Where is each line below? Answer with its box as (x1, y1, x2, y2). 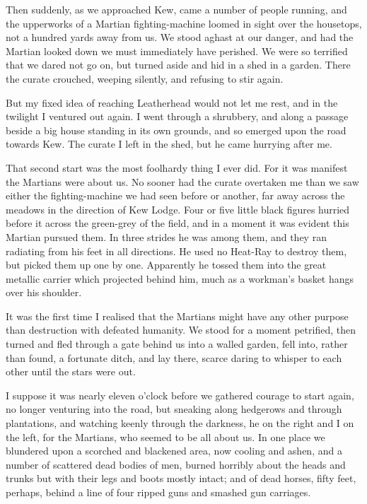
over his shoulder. (6, 285, 82, 300)
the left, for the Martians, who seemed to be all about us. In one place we (6, 429, 325, 444)
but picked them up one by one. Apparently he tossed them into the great (6, 257, 327, 272)
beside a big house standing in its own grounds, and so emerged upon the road (6, 122, 346, 137)
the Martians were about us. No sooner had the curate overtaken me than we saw (6, 174, 359, 189)
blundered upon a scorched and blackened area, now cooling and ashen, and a (6, 443, 342, 458)
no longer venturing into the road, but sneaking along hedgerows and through (6, 402, 342, 416)
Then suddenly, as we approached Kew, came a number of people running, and (6, 2, 347, 16)
